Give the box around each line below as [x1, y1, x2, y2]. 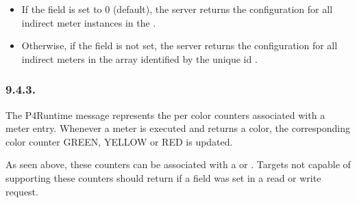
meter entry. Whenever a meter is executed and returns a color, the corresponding [5, 121, 351, 135]
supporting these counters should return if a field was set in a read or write [5, 170, 321, 185]
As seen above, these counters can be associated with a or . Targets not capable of [5, 157, 351, 172]
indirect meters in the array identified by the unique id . [21, 51, 258, 66]
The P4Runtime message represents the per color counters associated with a [5, 107, 325, 122]
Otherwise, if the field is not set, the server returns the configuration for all [21, 38, 338, 53]
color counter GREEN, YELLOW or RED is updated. [5, 134, 233, 148]
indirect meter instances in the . [21, 15, 156, 29]
